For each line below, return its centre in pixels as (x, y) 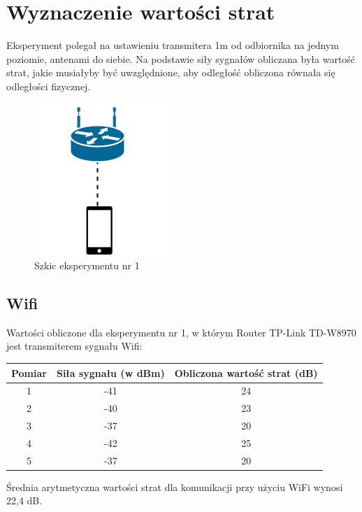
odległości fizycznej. (49, 86)
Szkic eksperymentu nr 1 (87, 265)
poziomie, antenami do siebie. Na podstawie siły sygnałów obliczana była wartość (181, 58)
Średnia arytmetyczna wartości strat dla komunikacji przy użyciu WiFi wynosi (175, 486)
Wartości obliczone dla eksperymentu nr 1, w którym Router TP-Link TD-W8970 (181, 332)
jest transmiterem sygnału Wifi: (74, 346)
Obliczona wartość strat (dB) (246, 372)
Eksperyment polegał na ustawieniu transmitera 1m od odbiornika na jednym (173, 45)
